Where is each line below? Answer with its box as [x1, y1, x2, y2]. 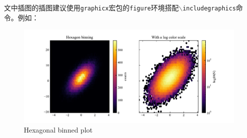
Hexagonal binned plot [24, 125, 93, 135]
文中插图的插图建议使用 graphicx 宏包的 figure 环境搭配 [4, 2, 179, 12]
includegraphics [183, 5, 236, 12]
